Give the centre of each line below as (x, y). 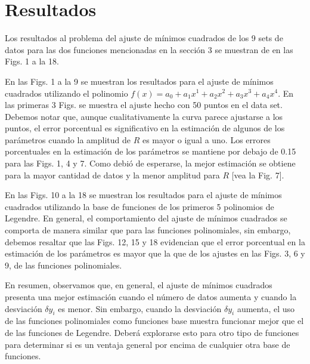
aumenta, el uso (266, 308)
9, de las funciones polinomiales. (63, 265)
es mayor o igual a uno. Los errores (206, 139)
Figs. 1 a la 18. (32, 61)
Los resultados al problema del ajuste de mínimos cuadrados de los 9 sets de (144, 38)
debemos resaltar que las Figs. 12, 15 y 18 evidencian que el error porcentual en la (155, 241)
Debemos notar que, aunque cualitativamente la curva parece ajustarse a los (144, 116)
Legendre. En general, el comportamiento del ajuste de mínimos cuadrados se (146, 218)
